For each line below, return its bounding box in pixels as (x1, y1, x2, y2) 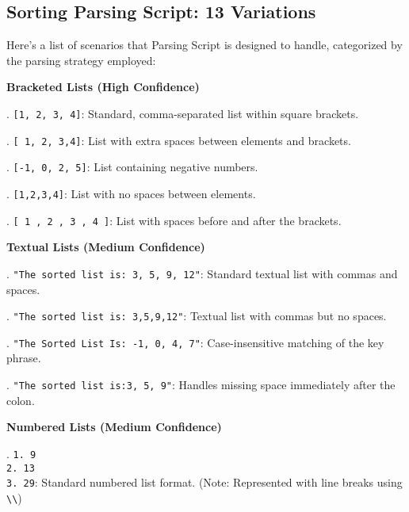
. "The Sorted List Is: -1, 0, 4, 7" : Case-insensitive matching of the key (6, 334, 384, 350)
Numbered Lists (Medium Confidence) (6, 418, 222, 435)
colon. (6, 392, 35, 408)
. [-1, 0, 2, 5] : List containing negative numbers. (6, 159, 258, 175)
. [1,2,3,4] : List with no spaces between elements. (6, 185, 256, 201)
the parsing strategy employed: (6, 52, 156, 68)
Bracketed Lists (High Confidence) (6, 78, 200, 95)
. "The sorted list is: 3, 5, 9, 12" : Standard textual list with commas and (6, 265, 398, 281)
